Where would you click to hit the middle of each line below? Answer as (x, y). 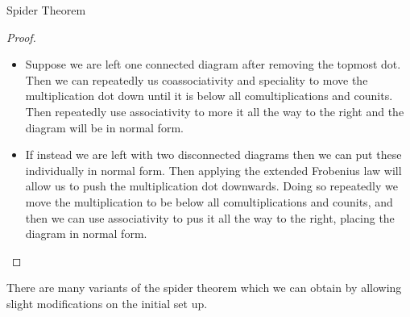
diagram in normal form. (86, 234)
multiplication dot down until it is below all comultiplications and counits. (209, 96)
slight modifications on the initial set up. (107, 303)
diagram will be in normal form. (104, 127)
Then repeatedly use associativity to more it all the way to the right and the (215, 111)
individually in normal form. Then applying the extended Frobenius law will (213, 170)
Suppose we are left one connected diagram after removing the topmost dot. (213, 64)
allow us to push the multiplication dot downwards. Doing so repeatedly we (211, 186)
